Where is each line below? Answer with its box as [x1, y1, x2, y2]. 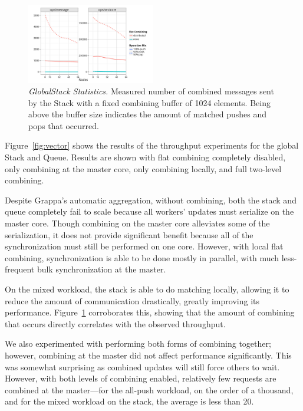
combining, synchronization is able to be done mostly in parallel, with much [5, 251, 279, 264]
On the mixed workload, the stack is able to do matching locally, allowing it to [5, 283, 289, 295]
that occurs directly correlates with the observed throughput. [5, 317, 226, 330]
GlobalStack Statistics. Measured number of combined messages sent [28, 85, 274, 97]
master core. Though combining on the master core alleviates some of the [5, 217, 270, 229]
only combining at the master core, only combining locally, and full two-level [5, 162, 282, 175]
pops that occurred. [28, 119, 99, 131]
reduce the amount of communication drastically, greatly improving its [5, 294, 259, 307]
